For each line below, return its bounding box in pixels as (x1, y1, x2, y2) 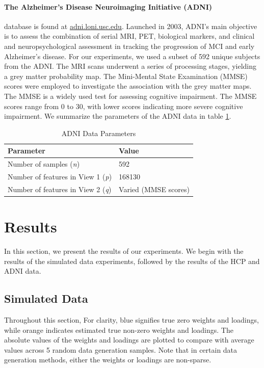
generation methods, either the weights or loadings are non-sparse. (4, 354, 212, 365)
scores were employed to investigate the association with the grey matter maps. (4, 81, 252, 91)
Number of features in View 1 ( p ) (8, 171, 112, 182)
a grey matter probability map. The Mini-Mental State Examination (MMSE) (4, 70, 248, 81)
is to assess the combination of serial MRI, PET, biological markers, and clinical (4, 31, 255, 41)
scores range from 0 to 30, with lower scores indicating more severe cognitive (4, 100, 243, 111)
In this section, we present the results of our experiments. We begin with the (4, 246, 244, 256)
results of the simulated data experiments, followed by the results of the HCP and (4, 255, 260, 266)
